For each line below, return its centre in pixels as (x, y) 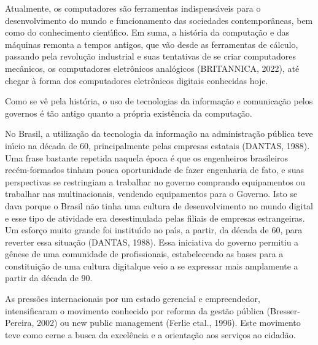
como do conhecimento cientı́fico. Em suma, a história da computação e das (147, 32)
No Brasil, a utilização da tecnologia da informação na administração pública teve (159, 134)
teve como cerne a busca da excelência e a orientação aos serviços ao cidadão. (150, 334)
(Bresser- (283, 310)
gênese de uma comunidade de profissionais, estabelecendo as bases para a (144, 254)
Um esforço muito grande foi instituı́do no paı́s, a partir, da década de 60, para (154, 230)
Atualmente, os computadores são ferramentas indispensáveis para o (133, 8)
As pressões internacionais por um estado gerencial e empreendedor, (133, 299)
